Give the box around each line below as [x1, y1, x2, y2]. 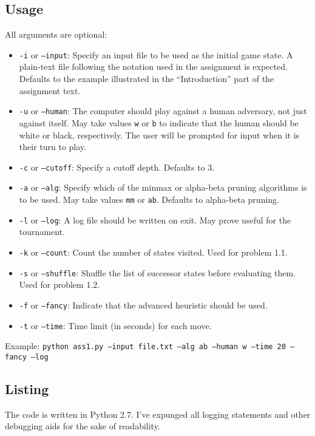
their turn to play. [19, 140, 86, 153]
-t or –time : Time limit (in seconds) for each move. [19, 319, 212, 332]
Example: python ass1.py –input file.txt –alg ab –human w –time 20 [5, 339, 286, 352]
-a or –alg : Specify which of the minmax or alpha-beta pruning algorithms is [19, 181, 307, 194]
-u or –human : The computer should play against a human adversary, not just [19, 104, 307, 117]
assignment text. [19, 84, 81, 97]
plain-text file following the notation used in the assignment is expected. [19, 60, 288, 73]
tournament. [19, 225, 65, 238]
